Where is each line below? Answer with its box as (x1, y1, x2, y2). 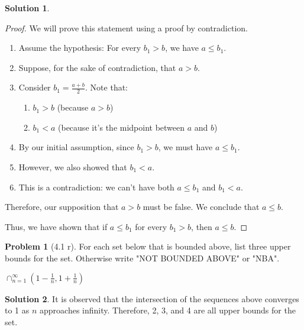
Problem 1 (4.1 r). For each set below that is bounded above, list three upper (5, 240, 291, 253)
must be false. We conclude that (143, 200, 260, 213)
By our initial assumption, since (18, 141, 134, 153)
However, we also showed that (18, 160, 127, 173)
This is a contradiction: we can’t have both (18, 180, 174, 193)
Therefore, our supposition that (5, 200, 119, 213)
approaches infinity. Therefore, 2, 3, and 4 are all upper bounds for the (40, 304, 296, 316)
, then (191, 220, 212, 232)
